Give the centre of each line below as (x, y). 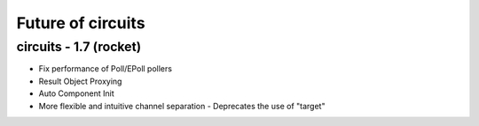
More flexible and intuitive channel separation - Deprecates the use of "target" (182, 106)
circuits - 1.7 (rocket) (79, 47)
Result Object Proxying (80, 81)
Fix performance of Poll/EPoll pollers (106, 69)
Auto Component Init (76, 93)
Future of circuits (81, 23)
